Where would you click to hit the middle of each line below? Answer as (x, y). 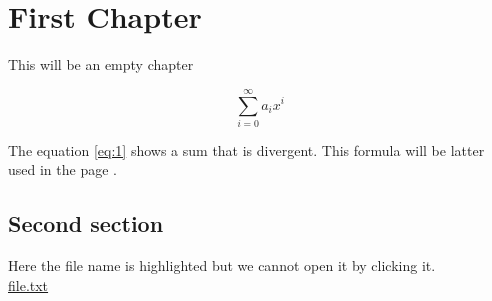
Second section (86, 223)
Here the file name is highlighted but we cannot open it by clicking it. (222, 265)
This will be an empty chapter (101, 64)
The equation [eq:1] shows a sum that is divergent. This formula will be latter (246, 149)
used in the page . (62, 169)
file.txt (28, 284)
